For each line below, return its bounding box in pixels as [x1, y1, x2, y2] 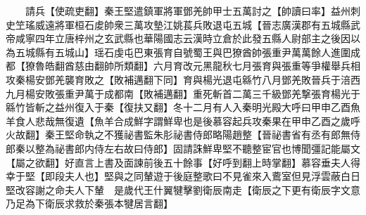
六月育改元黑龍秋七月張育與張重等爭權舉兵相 [153, 58, 360, 73]
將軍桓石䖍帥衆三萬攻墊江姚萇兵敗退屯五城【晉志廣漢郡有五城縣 [54, 17, 351, 32]
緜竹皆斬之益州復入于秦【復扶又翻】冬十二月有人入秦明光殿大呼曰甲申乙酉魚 [6, 100, 360, 115]
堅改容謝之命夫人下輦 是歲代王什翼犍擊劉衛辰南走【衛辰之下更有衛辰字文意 [6, 182, 360, 197]
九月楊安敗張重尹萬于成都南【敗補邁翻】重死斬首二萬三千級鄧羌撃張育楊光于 [6, 86, 360, 100]
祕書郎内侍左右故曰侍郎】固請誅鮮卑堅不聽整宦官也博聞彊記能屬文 [54, 141, 360, 155]
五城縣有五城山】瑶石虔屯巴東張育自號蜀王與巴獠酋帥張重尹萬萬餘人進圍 [15, 44, 351, 59]
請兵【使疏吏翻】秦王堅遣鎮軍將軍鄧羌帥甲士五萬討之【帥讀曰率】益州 [25, 4, 351, 18]
